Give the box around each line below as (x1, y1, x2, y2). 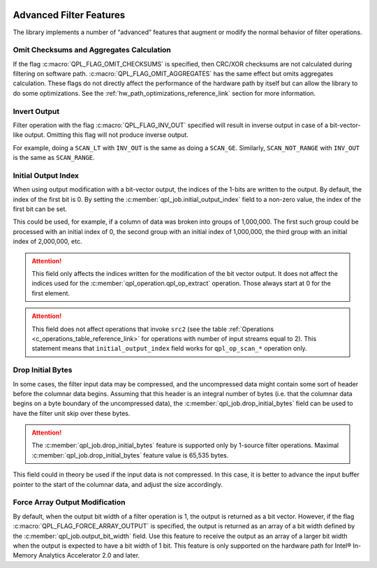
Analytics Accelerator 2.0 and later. (38, 551, 140, 560)
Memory (13, 551, 38, 560)
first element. (31, 289, 70, 297)
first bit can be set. (13, 205, 68, 213)
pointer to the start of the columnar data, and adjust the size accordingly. (13, 480, 223, 488)
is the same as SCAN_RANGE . (13, 154, 95, 162)
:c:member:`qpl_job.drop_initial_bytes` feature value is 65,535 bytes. (31, 451, 229, 459)
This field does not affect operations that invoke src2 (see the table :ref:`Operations (31, 325, 274, 333)
